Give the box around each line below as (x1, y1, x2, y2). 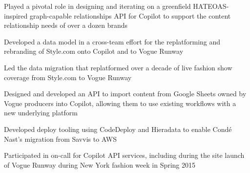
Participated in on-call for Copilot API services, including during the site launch (4, 150, 245, 160)
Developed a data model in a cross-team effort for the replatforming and (4, 36, 221, 46)
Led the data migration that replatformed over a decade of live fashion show (4, 62, 232, 72)
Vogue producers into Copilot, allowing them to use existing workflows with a (4, 98, 236, 108)
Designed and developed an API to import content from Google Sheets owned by (4, 88, 247, 99)
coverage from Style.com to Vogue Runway (4, 72, 132, 82)
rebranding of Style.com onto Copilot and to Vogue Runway (4, 46, 184, 56)
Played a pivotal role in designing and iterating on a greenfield (4, 1, 191, 11)
